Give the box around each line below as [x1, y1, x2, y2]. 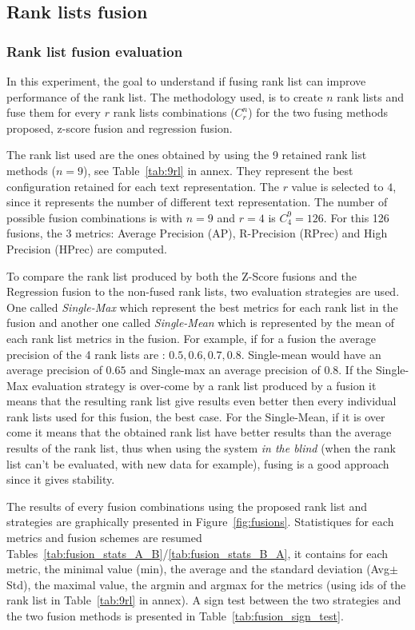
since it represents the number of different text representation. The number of [6, 193, 388, 210]
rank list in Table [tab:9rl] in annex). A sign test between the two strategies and [6, 592, 401, 608]
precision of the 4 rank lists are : [6, 345, 166, 362]
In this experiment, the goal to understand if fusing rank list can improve [6, 73, 366, 89]
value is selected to [291, 177, 384, 194]
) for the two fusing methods [248, 104, 389, 121]
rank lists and [337, 88, 405, 105]
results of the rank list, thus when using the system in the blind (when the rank [6, 440, 396, 457]
